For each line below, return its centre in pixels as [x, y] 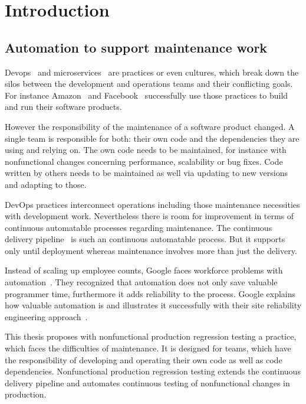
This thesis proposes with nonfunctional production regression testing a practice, [151, 336]
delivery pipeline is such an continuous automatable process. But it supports [145, 239]
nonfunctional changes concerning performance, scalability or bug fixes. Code [144, 161]
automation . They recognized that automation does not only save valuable [141, 282]
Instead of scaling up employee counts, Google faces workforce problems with [144, 270]
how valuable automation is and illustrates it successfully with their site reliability [153, 305]
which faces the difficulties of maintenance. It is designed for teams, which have [148, 348]
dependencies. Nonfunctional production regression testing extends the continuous [153, 371]
